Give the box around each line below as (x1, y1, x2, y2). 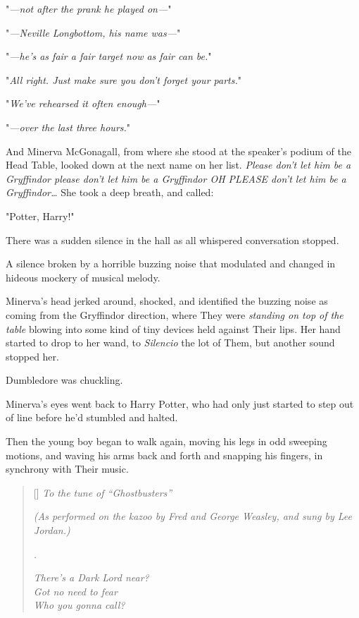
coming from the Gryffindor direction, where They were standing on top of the (6, 307, 344, 322)
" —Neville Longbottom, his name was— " (6, 25, 181, 40)
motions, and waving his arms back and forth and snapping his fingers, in (6, 447, 323, 462)
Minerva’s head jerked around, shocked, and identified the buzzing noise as (6, 293, 328, 308)
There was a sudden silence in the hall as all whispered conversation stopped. (6, 232, 339, 247)
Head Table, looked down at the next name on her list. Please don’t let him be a (6, 157, 351, 172)
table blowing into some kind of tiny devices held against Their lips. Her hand (6, 321, 341, 336)
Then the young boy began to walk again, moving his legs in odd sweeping (6, 434, 327, 449)
